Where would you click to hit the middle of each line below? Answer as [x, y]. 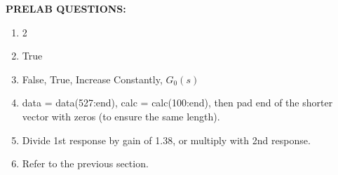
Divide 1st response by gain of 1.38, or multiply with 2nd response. [166, 140]
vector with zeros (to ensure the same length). [121, 116]
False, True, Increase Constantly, [92, 79]
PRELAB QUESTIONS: [66, 8]
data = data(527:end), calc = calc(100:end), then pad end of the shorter [177, 103]
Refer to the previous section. [85, 163]
